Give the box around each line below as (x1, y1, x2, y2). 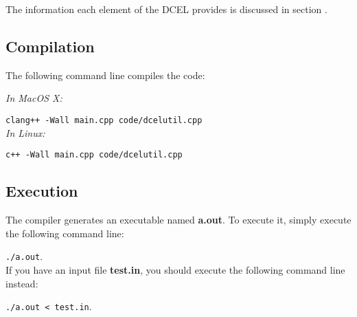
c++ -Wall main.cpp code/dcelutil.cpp (5, 150, 183, 160)
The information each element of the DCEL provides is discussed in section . (5, 2, 327, 16)
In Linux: (5, 125, 45, 140)
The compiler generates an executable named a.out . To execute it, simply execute (5, 212, 352, 227)
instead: (5, 276, 38, 290)
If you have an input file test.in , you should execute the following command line (5, 262, 345, 276)
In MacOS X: (5, 91, 62, 105)
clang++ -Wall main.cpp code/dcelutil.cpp (5, 115, 203, 125)
